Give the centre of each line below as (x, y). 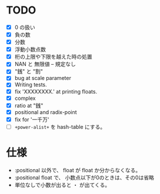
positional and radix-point (46, 112)
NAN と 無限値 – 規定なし (45, 64)
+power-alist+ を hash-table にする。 (60, 126)
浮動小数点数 (30, 49)
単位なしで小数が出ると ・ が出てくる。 (62, 185)
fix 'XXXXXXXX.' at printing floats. (56, 91)
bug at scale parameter (43, 78)
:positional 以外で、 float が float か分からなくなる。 (78, 170)
